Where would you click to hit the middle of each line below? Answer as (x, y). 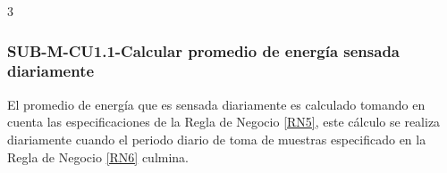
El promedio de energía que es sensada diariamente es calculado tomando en (216, 104)
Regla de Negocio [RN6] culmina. (98, 157)
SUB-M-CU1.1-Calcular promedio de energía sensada (203, 50)
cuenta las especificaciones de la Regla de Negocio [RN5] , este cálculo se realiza (224, 122)
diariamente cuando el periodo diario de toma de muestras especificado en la (217, 139)
